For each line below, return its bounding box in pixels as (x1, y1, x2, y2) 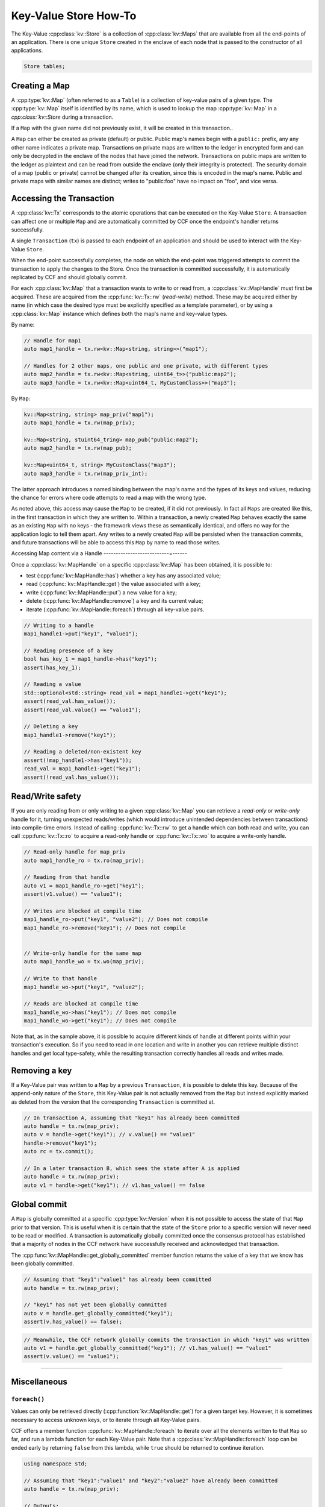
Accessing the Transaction (11, 193, 114, 204)
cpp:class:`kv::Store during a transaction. (11, 113, 114, 121)
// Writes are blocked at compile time (23, 908, 141, 914)
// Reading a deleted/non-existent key (23, 748, 141, 755)
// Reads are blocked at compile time (23, 1001, 138, 1007)
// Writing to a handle (23, 621, 94, 629)
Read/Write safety (11, 791, 81, 802)
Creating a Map (11, 80, 70, 90)
